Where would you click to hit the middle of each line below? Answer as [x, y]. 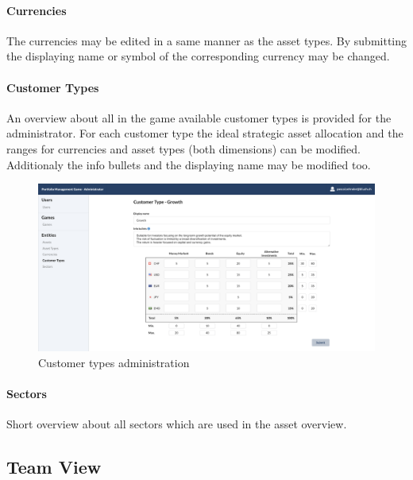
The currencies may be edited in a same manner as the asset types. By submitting [206, 40]
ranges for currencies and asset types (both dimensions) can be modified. [183, 148]
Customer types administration [114, 362]
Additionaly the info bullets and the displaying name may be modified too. [189, 164]
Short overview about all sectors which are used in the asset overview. [177, 424]
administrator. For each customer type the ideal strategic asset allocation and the [205, 133]
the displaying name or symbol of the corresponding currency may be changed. [198, 56]
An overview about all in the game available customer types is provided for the [199, 117]
